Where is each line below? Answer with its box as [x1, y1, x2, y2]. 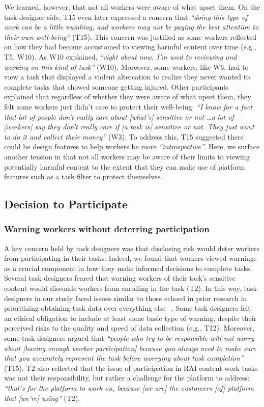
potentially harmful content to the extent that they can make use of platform [4, 161, 245, 172]
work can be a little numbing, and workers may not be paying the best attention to [4, 21, 259, 32]
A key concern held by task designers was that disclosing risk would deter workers [4, 242, 260, 253]
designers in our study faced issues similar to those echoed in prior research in [4, 292, 247, 303]
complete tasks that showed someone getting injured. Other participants [4, 81, 229, 92]
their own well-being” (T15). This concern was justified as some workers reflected [4, 31, 256, 42]
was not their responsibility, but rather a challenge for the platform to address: [4, 372, 250, 383]
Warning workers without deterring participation [4, 223, 210, 235]
